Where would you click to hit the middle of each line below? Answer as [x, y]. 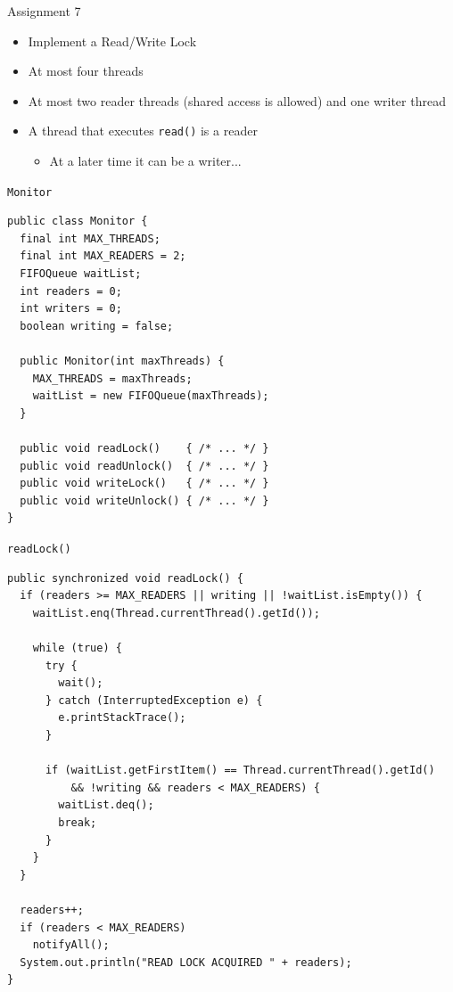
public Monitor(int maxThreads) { [122, 361]
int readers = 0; [71, 291]
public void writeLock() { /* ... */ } [144, 484]
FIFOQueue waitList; [81, 274]
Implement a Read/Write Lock [112, 41]
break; [78, 822]
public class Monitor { [78, 221]
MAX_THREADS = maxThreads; [112, 378]
